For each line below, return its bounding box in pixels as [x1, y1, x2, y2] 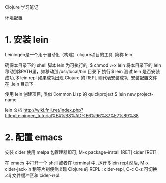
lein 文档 [5, 107, 23, 113]
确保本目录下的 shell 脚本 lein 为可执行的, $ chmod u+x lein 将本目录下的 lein [5, 62, 161, 68]
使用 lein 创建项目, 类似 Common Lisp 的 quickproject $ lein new [5, 91, 136, 97]
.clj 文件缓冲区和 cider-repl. [5, 172, 61, 178]
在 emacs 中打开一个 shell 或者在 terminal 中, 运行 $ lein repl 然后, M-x [5, 160, 149, 166]
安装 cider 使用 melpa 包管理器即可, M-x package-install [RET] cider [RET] [5, 149, 157, 155]
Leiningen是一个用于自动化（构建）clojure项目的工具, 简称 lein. [5, 51, 134, 57]
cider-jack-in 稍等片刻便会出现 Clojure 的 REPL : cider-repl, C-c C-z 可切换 [5, 166, 157, 172]
